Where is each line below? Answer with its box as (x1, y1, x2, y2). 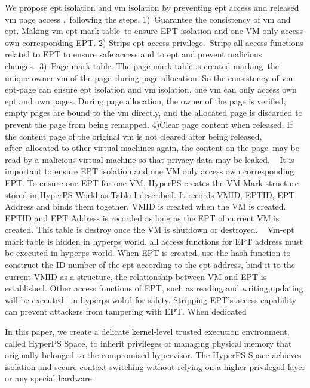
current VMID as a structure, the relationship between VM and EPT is (5, 270, 267, 282)
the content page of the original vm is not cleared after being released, (5, 130, 262, 142)
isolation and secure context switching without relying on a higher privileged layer (5, 360, 305, 372)
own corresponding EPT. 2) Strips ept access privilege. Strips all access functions (5, 36, 303, 48)
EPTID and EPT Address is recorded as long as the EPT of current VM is (5, 211, 280, 224)
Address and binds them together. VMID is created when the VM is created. (5, 200, 286, 213)
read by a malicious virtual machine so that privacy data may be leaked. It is (5, 153, 294, 165)
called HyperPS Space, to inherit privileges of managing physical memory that (5, 337, 292, 349)
